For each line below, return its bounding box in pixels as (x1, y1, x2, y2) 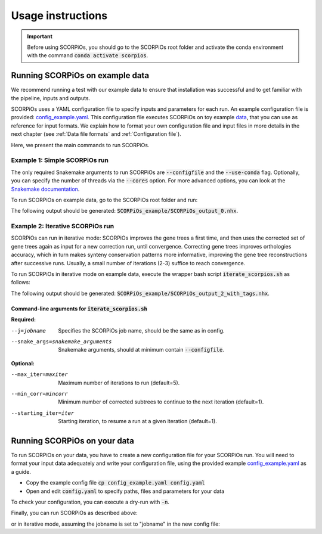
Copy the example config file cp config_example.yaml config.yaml (26, 479, 205, 486)
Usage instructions (11, 9, 107, 22)
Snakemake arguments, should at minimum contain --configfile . (58, 346, 225, 353)
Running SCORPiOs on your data (11, 436, 134, 446)
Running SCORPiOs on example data (11, 70, 149, 80)
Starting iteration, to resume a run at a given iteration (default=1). (58, 418, 217, 425)
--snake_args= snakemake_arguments (11, 338, 112, 345)
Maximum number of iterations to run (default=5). (58, 379, 180, 386)
